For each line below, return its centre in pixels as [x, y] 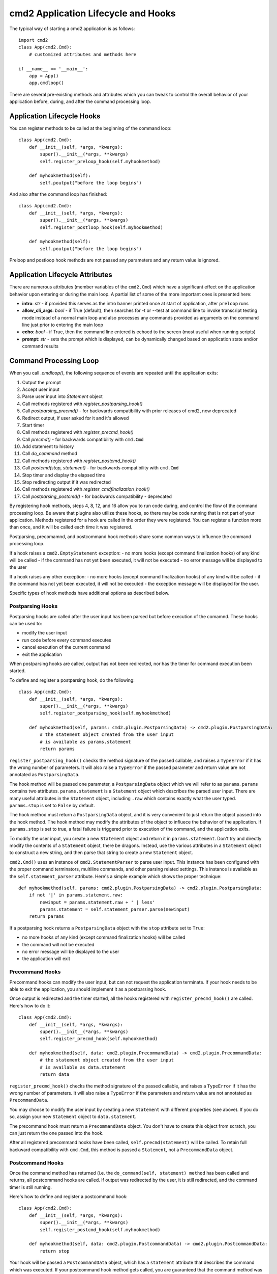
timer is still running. [30, 1187]
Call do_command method [50, 454]
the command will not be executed [58, 944]
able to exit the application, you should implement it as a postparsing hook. [88, 989]
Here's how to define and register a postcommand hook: [69, 1197]
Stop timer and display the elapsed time [64, 475]
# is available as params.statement [86, 742]
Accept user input [41, 389]
